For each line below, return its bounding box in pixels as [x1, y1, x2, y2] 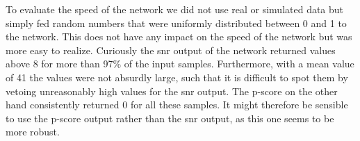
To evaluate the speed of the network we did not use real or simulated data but [6, 2, 344, 16]
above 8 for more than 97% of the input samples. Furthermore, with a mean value [6, 56, 354, 71]
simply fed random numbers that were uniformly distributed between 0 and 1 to [6, 15, 347, 30]
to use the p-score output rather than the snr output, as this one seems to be [6, 110, 334, 125]
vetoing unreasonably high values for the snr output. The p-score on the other [6, 83, 338, 98]
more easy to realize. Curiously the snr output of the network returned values [6, 42, 336, 57]
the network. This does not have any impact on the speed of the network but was [6, 29, 352, 44]
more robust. [6, 124, 60, 139]
